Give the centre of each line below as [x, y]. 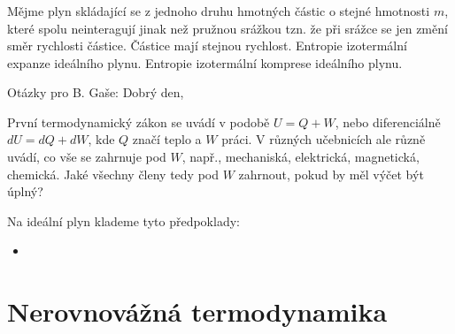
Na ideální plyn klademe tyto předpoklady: [123, 220]
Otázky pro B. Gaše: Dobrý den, [96, 92]
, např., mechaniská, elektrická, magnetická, [301, 157]
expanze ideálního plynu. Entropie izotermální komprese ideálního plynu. [205, 62]
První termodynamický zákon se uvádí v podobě [139, 121]
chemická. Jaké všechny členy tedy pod [113, 174]
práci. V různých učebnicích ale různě [324, 139]
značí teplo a [167, 139]
